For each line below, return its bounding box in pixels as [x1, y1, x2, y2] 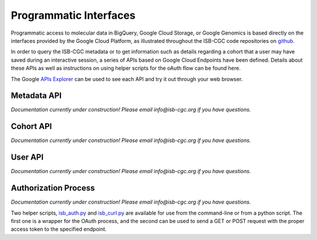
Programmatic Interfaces [11, 9, 136, 22]
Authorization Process [11, 183, 95, 193]
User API [11, 153, 44, 163]
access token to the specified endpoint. [11, 226, 107, 233]
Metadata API [11, 91, 62, 101]
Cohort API [11, 121, 52, 131]
